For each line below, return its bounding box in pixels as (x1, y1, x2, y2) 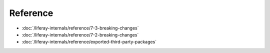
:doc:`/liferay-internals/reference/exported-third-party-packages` (21, 39, 157, 45)
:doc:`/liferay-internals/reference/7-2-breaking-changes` (21, 31, 139, 37)
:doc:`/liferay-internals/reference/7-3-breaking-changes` (21, 25, 139, 31)
